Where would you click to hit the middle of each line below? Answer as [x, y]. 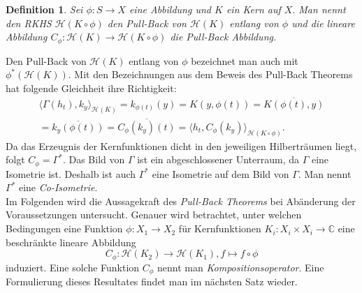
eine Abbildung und [170, 9]
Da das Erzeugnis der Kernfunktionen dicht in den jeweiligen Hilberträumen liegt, [181, 145]
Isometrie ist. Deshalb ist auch [71, 173]
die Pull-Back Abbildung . [223, 37]
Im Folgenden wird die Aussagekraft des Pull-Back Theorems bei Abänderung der [181, 201]
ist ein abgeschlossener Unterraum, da [218, 159]
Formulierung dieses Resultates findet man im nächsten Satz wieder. [152, 281]
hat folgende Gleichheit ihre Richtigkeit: [91, 88]
